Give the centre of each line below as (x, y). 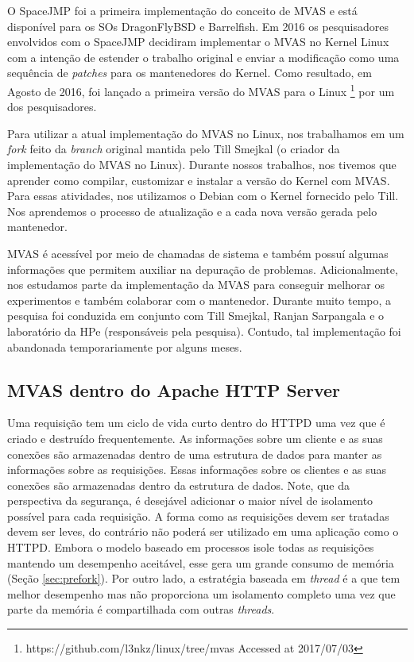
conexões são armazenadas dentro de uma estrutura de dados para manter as (195, 454)
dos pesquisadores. (52, 107)
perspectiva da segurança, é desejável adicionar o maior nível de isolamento (190, 500)
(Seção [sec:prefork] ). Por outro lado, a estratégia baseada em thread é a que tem (204, 578)
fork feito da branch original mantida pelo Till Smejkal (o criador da (174, 149)
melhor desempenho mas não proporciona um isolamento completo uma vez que (201, 593)
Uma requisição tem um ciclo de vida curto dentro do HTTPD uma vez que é (196, 423)
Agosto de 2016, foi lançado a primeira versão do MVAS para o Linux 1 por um (201, 90)
